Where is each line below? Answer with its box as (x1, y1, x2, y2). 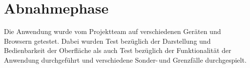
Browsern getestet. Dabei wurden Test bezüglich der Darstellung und (4, 35, 211, 46)
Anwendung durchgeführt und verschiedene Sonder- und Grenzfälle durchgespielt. (4, 54, 247, 65)
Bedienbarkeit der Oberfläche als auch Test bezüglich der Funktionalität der (4, 45, 231, 55)
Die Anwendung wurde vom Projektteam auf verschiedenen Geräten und (4, 26, 221, 36)
